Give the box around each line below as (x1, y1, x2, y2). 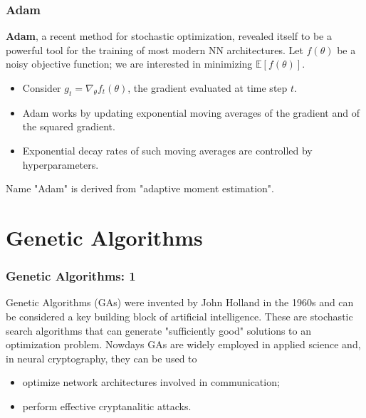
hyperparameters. (22, 157, 99, 172)
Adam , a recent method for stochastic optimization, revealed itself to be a (6, 28, 332, 43)
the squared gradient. (22, 119, 115, 134)
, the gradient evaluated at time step (127, 80, 288, 95)
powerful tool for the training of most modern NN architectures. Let (6, 42, 303, 57)
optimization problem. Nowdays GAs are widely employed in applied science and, (6, 337, 361, 352)
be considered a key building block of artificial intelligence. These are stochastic (6, 308, 353, 323)
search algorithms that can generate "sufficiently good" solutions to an (6, 323, 312, 338)
